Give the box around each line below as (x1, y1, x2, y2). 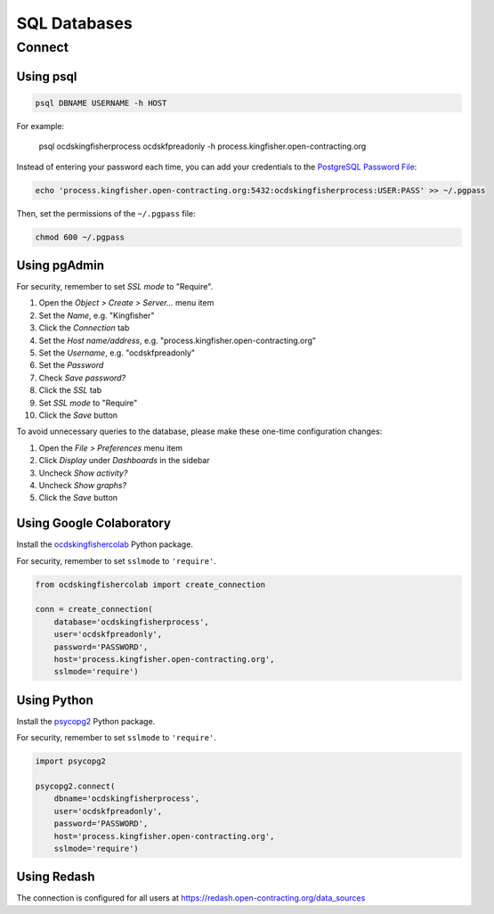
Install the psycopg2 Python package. (16, 715, 156, 726)
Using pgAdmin (16, 257, 105, 273)
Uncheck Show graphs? (38, 479, 127, 490)
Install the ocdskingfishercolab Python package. (16, 539, 193, 550)
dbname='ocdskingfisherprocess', (53, 794, 200, 804)
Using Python (16, 692, 93, 707)
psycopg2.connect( (35, 780, 116, 791)
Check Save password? (38, 372, 126, 383)
